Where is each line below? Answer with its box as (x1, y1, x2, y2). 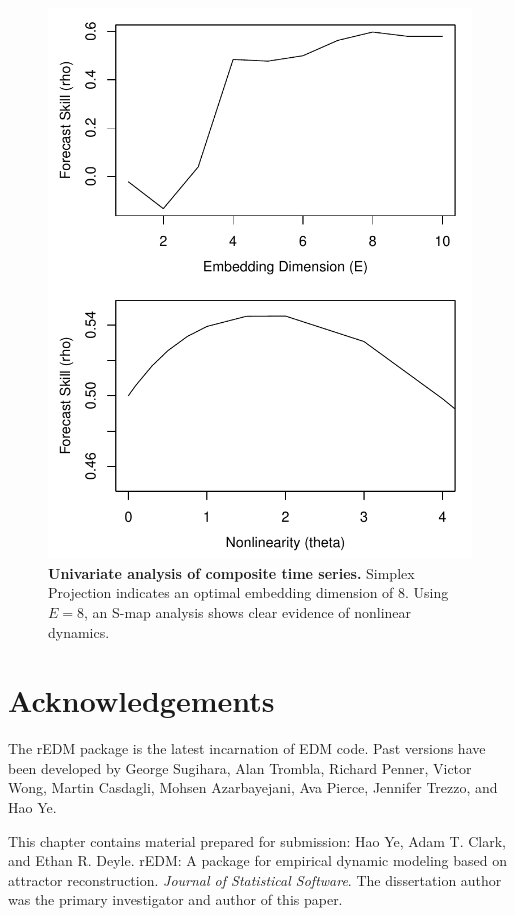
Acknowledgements (8, 680, 275, 721)
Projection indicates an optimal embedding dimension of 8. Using (48, 582, 449, 603)
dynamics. (48, 621, 110, 642)
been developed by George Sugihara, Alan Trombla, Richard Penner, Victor (8, 757, 472, 778)
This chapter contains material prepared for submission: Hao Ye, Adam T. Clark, (8, 830, 507, 851)
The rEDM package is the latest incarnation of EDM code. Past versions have (8, 738, 486, 759)
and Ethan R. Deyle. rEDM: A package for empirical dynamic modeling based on (8, 850, 507, 871)
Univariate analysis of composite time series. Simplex (48, 562, 415, 583)
